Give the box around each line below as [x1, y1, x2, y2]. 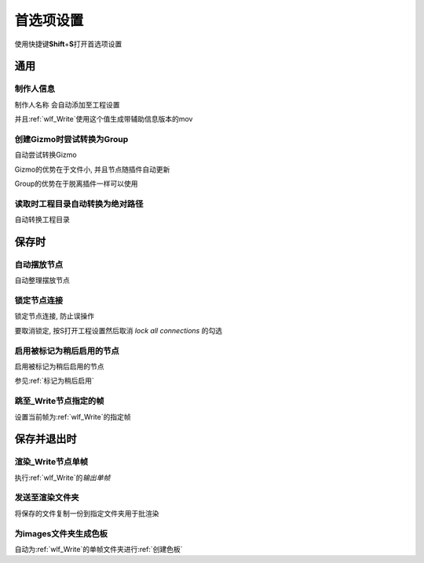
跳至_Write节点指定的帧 [14, 396, 104, 407]
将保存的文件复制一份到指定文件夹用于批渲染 [14, 508, 159, 518]
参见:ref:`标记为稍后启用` [14, 376, 94, 386]
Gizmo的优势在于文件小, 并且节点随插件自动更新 [14, 165, 170, 174]
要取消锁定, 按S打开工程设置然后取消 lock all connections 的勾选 [14, 325, 223, 335]
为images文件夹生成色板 [14, 528, 108, 539]
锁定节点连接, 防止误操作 [14, 311, 94, 321]
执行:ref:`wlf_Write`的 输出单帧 [14, 473, 111, 482]
